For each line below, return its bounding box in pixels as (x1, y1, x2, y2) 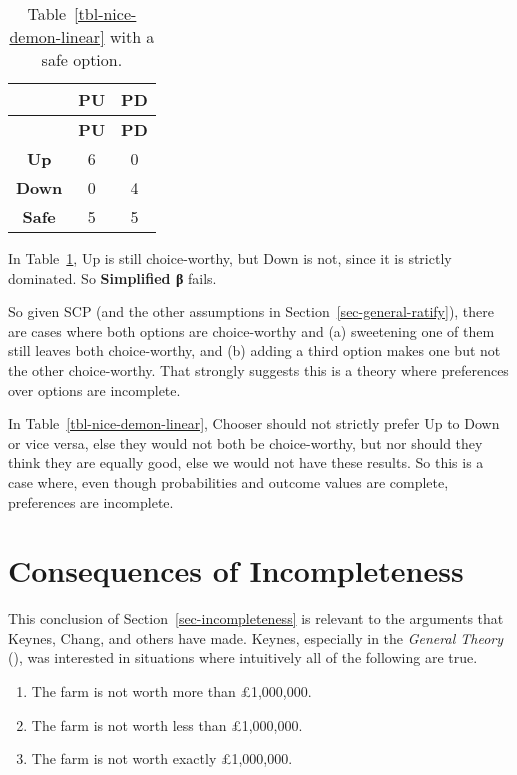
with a (109, 25, 155, 48)
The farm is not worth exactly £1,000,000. (31, 748, 293, 769)
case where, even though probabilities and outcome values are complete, (8, 471, 449, 492)
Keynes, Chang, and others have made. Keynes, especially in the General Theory (8, 627, 504, 648)
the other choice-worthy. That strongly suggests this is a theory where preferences (8, 359, 509, 380)
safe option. (41, 48, 123, 71)
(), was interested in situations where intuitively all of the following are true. (8, 647, 478, 668)
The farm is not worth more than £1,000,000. (31, 681, 312, 702)
